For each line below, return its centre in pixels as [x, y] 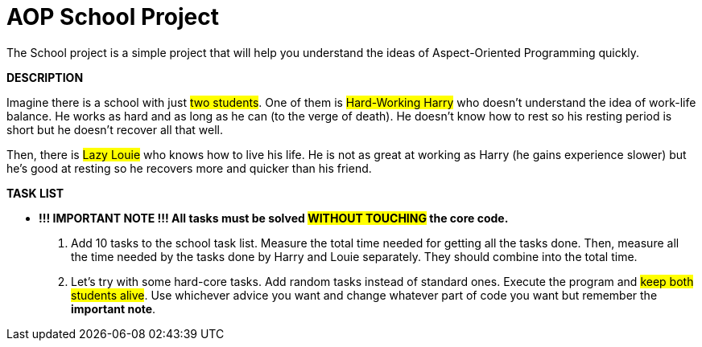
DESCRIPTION [45, 77]
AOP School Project [113, 17]
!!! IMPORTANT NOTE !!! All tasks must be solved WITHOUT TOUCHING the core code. [274, 218]
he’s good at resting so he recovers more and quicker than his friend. [189, 168]
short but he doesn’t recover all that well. [115, 129]
